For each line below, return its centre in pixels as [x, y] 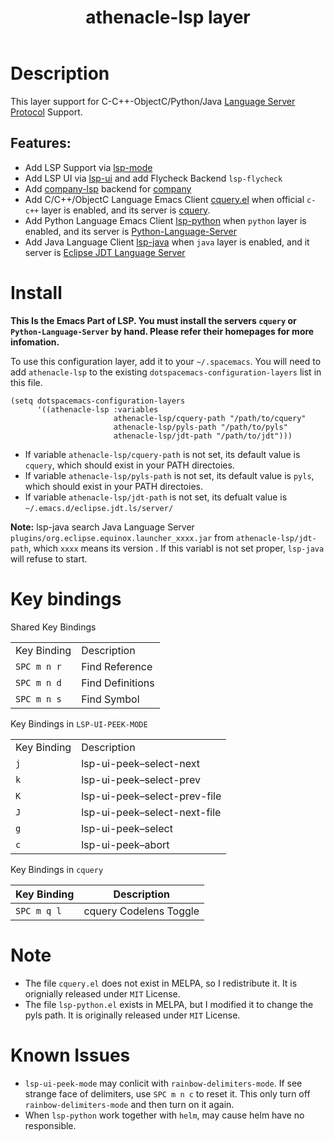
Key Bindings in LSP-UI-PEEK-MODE [79, 723]
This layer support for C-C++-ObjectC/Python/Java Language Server [153, 101]
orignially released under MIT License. [102, 993]
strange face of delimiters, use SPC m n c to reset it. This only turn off [167, 1093]
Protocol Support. [46, 112]
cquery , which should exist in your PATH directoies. [129, 465]
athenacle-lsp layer [168, 17]
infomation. [35, 342]
